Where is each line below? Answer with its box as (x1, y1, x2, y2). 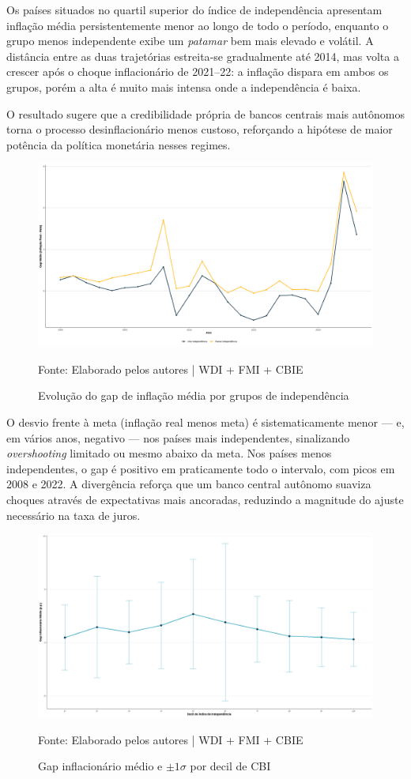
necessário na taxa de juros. (6, 506, 141, 523)
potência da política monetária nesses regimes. (6, 136, 231, 152)
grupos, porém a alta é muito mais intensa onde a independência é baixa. (6, 78, 361, 95)
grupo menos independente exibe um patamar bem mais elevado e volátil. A (6, 32, 374, 49)
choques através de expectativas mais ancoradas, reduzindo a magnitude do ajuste (6, 491, 404, 507)
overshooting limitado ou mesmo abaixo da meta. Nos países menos (6, 445, 332, 461)
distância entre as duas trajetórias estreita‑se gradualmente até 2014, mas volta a (6, 47, 399, 64)
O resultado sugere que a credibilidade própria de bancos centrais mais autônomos (6, 105, 405, 122)
